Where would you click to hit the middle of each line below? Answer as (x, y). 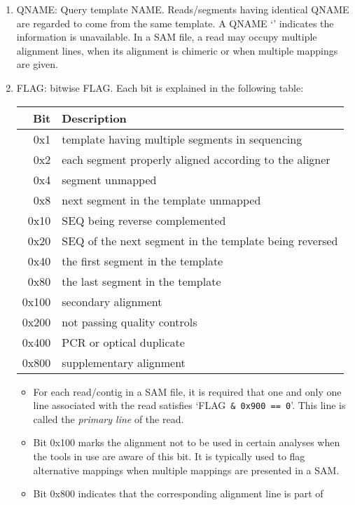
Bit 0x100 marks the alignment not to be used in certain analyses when (187, 442)
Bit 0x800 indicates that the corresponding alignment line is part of (178, 493)
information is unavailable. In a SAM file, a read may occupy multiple (167, 37)
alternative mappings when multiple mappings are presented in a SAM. (186, 470)
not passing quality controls (130, 321)
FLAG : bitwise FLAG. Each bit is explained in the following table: (160, 87)
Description (94, 118)
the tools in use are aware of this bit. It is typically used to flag (169, 456)
